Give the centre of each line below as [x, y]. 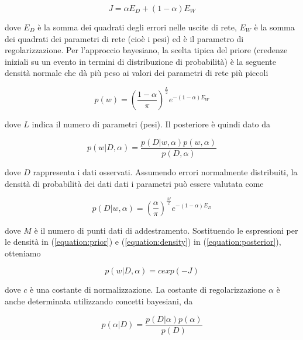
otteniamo [23, 253]
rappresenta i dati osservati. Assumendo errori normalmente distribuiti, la [165, 171]
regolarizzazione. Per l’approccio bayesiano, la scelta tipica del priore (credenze [146, 50]
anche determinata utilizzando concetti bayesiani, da [99, 301]
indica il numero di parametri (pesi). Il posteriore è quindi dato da [151, 124]
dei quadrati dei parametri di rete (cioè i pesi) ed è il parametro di [124, 38]
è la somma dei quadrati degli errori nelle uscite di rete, [137, 27]
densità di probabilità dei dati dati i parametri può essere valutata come [134, 183]
